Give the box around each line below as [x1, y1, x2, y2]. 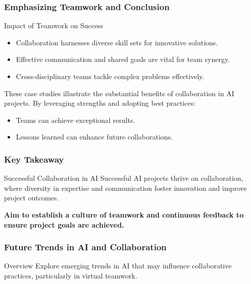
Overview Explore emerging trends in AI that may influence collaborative [4, 260, 232, 271]
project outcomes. [4, 192, 59, 203]
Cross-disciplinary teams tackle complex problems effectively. [16, 71, 205, 81]
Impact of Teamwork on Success [4, 20, 104, 31]
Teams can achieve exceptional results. [16, 114, 135, 125]
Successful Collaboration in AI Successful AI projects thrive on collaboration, [4, 173, 243, 183]
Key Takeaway [4, 153, 64, 165]
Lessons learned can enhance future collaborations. [16, 131, 173, 142]
